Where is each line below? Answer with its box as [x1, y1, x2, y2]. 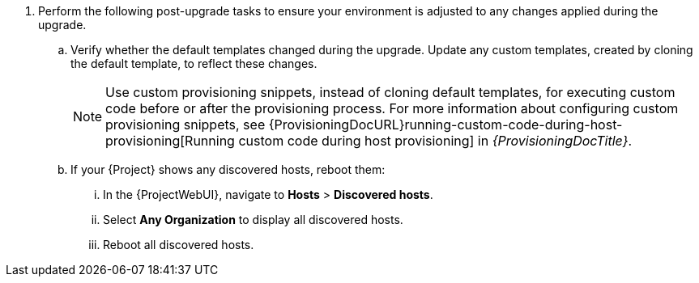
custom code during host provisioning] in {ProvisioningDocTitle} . [238, 133, 633, 149]
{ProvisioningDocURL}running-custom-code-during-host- [268, 116, 623, 133]
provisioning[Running [105, 133, 235, 149]
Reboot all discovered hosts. [103, 238, 254, 251]
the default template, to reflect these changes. [70, 57, 318, 70]
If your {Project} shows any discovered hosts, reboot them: [70, 163, 386, 176]
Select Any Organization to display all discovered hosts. [103, 213, 403, 226]
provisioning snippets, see [105, 116, 266, 133]
